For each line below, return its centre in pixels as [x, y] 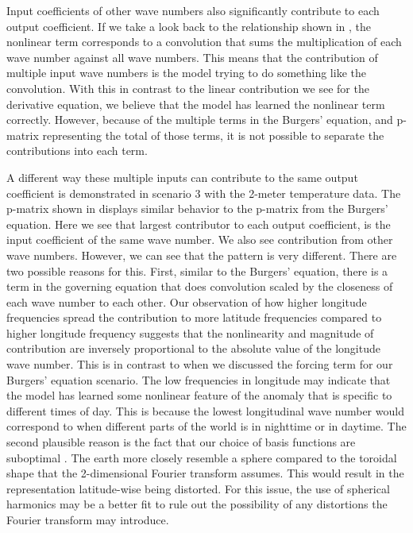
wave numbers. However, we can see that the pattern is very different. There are [202, 255]
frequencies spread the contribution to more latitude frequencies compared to [194, 317]
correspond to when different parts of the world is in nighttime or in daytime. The [206, 426]
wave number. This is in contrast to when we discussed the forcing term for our [200, 364]
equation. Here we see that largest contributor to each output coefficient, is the [199, 224]
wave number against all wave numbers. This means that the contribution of [192, 57]
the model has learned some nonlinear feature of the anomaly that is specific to [199, 395]
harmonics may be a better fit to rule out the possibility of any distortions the [197, 504]
